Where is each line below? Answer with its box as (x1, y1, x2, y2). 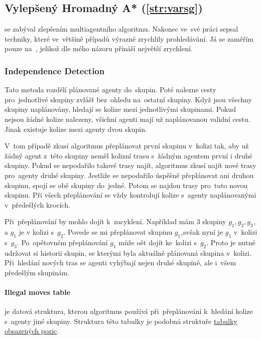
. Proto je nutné (206, 237, 255, 247)
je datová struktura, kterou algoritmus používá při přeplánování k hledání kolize (5, 306, 253, 316)
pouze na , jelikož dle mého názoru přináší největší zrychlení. (5, 43, 193, 54)
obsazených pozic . (5, 325, 59, 336)
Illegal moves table (5, 287, 71, 297)
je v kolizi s (19, 227, 54, 237)
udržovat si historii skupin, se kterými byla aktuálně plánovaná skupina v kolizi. (5, 247, 252, 258)
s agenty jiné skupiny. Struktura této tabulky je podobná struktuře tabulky (5, 315, 237, 326)
